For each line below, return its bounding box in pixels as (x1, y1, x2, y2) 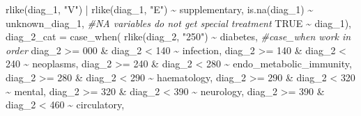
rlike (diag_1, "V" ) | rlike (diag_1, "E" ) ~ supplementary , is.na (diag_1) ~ (6, 2, 314, 16)
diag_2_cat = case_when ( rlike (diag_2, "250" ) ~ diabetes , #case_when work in (6, 29, 351, 44)
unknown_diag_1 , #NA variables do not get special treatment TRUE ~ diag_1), (6, 15, 351, 30)
